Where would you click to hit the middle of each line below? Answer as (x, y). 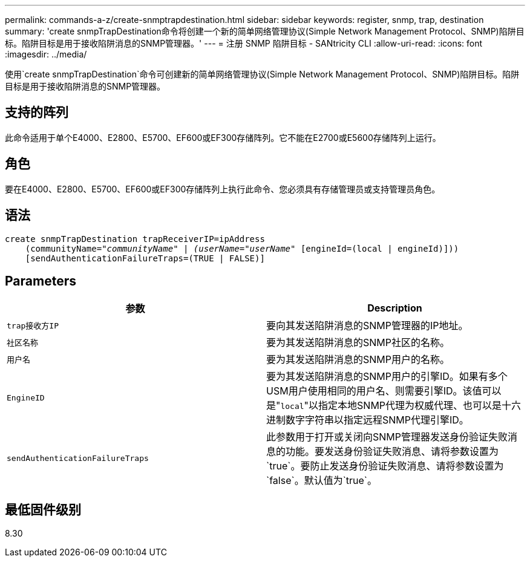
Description (395, 308)
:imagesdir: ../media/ (46, 54)
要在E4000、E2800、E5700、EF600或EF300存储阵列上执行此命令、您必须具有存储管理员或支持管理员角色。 (223, 189)
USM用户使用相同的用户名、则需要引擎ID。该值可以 (384, 391)
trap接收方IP (33, 325)
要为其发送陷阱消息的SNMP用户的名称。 (358, 360)
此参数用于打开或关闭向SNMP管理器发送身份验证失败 (387, 437)
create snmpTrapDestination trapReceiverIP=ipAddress (135, 239)
